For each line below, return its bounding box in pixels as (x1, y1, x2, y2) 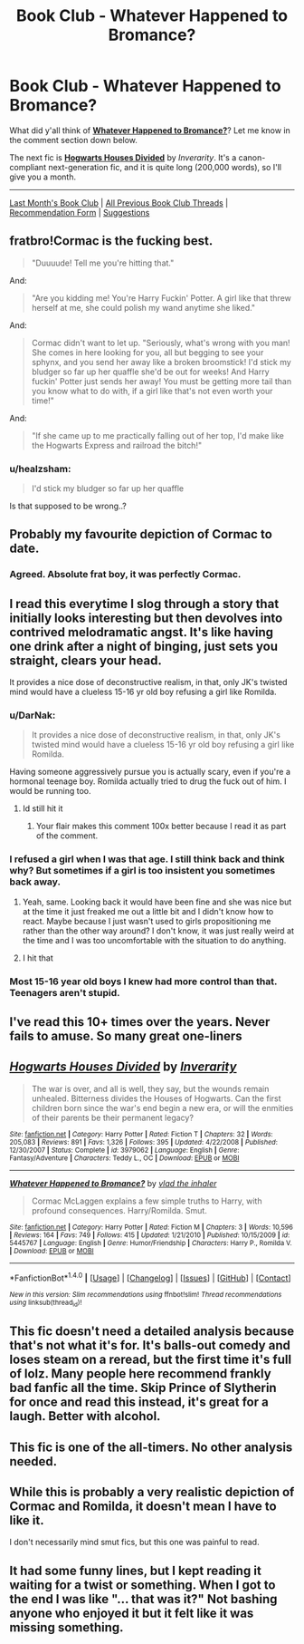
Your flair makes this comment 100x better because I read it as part (35, 821, 287, 832)
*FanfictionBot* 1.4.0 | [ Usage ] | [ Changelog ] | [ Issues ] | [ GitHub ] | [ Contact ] (9, 1271, 291, 1283)
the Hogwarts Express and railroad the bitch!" (31, 440, 202, 450)
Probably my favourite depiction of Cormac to (9, 527, 273, 542)
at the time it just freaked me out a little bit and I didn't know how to (22, 905, 274, 916)
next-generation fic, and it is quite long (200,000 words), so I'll (48, 161, 282, 172)
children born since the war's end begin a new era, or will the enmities (31, 1102, 294, 1113)
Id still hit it (22, 803, 63, 814)
